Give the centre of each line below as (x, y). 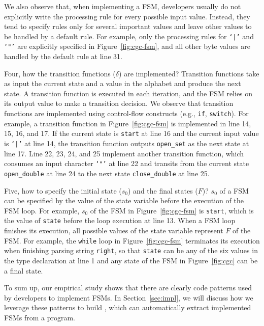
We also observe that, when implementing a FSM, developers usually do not (123, 6)
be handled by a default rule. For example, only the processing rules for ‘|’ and (129, 36)
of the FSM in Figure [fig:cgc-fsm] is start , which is (172, 210)
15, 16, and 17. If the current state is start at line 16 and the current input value (131, 133)
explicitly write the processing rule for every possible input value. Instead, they (127, 16)
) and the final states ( (163, 190)
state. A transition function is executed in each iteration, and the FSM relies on (128, 93)
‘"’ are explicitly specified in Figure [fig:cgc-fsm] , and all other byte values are (127, 46)
